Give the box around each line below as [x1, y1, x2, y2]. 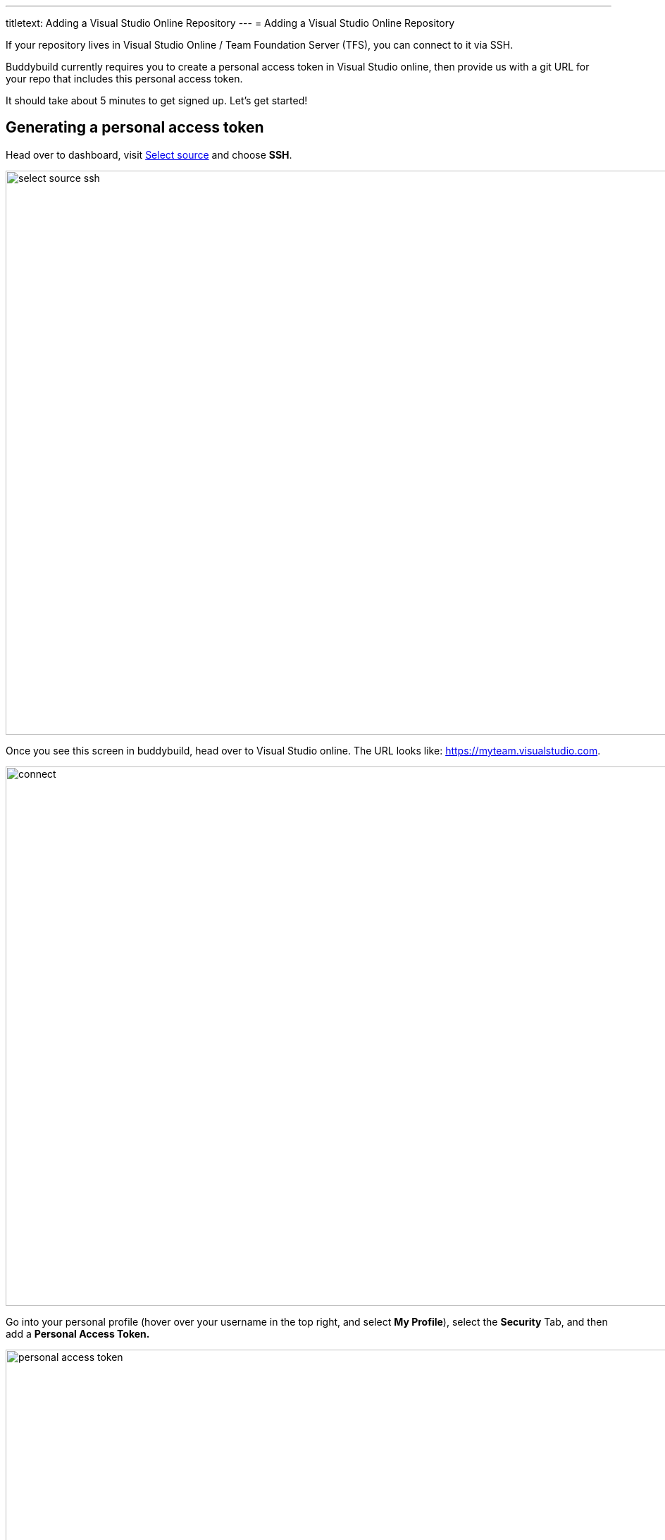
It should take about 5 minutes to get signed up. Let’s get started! [6, 94, 308, 106]
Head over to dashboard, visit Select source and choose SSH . [6, 148, 292, 161]
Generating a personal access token [6, 118, 264, 137]
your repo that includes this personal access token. [6, 73, 243, 85]
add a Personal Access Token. [6, 1327, 150, 1340]
